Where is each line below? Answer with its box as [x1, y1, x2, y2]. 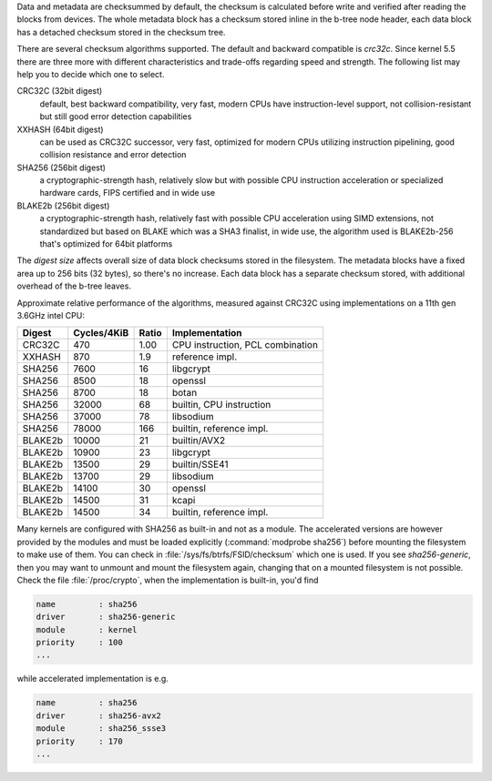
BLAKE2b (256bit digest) [16, 200, 110, 211]
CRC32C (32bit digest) [16, 86, 103, 96]
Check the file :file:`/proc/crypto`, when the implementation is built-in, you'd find [16, 574, 319, 585]
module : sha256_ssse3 [36, 724, 167, 734]
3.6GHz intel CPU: [16, 309, 86, 320]
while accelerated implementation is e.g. [16, 674, 169, 685]
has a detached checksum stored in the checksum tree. [16, 26, 226, 37]
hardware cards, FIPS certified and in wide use [39, 188, 216, 198]
